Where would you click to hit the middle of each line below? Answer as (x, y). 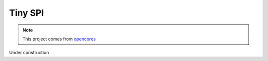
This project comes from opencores (59, 39)
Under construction (29, 53)
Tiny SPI (27, 13)
